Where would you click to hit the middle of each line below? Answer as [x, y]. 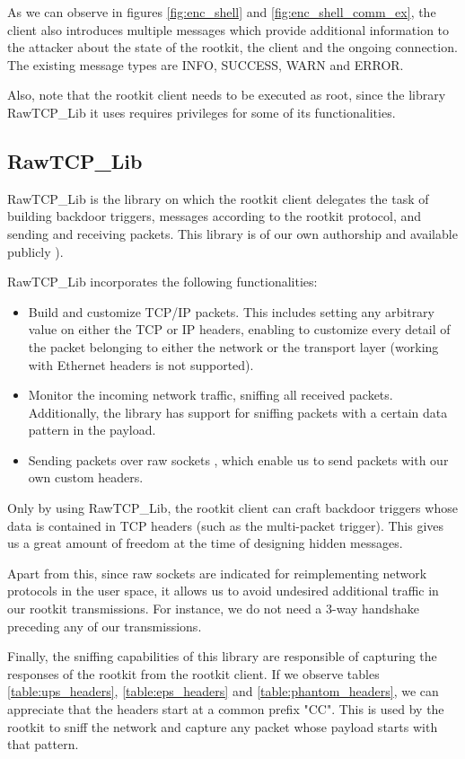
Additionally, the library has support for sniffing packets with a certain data [238, 412]
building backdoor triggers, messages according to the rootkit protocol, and [215, 216]
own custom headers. [86, 477]
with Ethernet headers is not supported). [141, 364]
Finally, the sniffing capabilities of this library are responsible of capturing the [222, 656]
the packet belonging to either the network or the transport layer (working [233, 346]
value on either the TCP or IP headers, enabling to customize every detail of [239, 329]
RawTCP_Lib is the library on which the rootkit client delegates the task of [218, 198]
